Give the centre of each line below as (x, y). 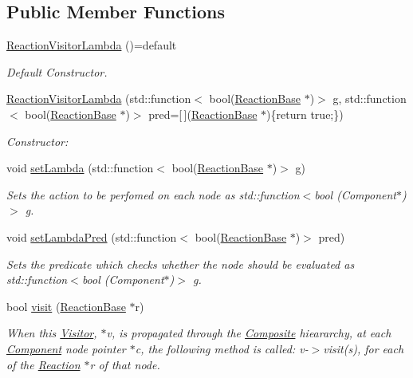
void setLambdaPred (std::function (92, 236)
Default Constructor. (57, 71)
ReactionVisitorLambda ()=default (92, 45)
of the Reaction (43, 364)
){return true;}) (305, 114)
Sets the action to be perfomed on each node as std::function (153, 194)
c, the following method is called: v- (222, 348)
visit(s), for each (364, 348)
